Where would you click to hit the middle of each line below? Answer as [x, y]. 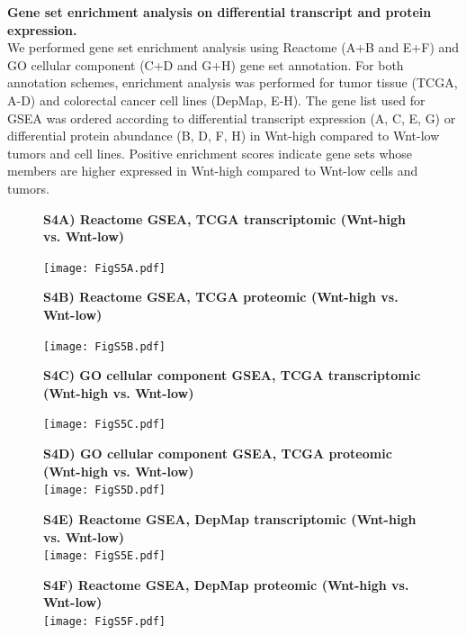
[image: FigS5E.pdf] [105, 556]
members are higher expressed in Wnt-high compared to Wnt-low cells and [213, 171]
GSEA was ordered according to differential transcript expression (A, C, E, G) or [232, 118]
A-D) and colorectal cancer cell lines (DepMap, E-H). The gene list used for [216, 100]
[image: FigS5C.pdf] [105, 425]
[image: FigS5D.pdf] [105, 490]
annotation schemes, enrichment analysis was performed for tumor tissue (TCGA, [233, 82]
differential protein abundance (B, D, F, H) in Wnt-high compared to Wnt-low [224, 136]
